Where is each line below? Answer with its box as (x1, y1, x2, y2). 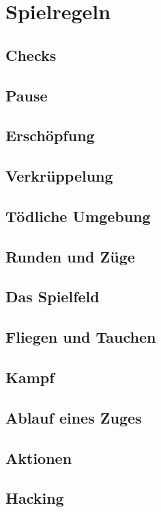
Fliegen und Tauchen (5, 326, 156, 348)
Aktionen (5, 447, 72, 468)
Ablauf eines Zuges (5, 406, 142, 428)
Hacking (5, 487, 64, 509)
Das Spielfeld (5, 286, 100, 307)
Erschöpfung (5, 125, 95, 146)
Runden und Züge (5, 245, 135, 267)
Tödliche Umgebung (5, 205, 151, 226)
